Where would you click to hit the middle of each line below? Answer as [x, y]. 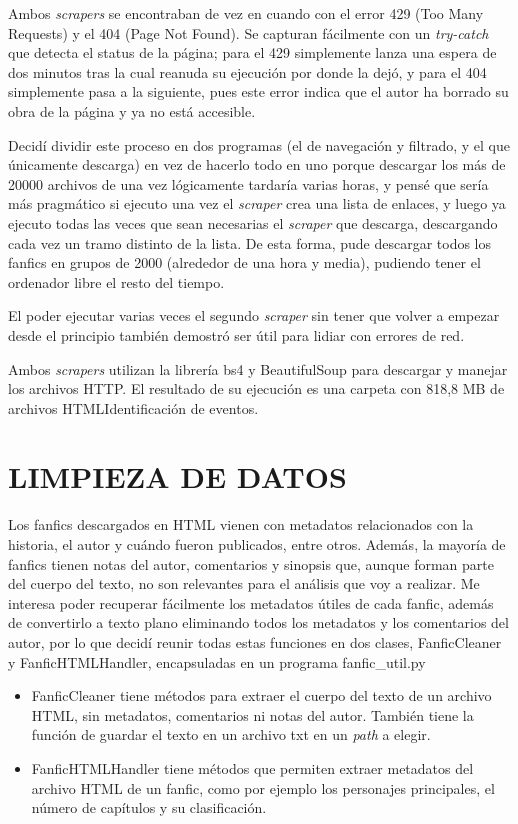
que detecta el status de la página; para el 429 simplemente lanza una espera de [252, 52]
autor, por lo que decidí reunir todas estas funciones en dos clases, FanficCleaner [255, 641]
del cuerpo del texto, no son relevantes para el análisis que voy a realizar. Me [244, 583]
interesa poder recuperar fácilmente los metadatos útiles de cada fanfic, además [251, 602]
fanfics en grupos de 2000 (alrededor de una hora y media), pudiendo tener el [244, 262]
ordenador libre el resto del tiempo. [116, 281]
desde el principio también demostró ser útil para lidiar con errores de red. [236, 334]
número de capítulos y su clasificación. [149, 807]
